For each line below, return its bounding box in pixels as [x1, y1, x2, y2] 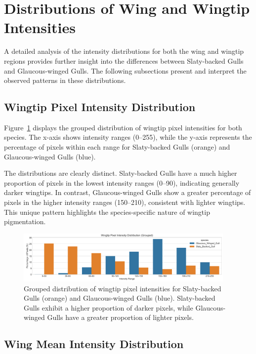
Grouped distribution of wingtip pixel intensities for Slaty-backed [24, 283, 221, 293]
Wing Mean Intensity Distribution [4, 336, 184, 352]
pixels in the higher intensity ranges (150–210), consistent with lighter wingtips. [4, 197, 246, 207]
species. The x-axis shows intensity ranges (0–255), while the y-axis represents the [4, 132, 252, 142]
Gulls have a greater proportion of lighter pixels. [47, 312, 194, 322]
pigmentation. [4, 216, 46, 227]
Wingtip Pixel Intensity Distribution [4, 99, 196, 115]
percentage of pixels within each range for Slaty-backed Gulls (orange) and [4, 142, 230, 152]
